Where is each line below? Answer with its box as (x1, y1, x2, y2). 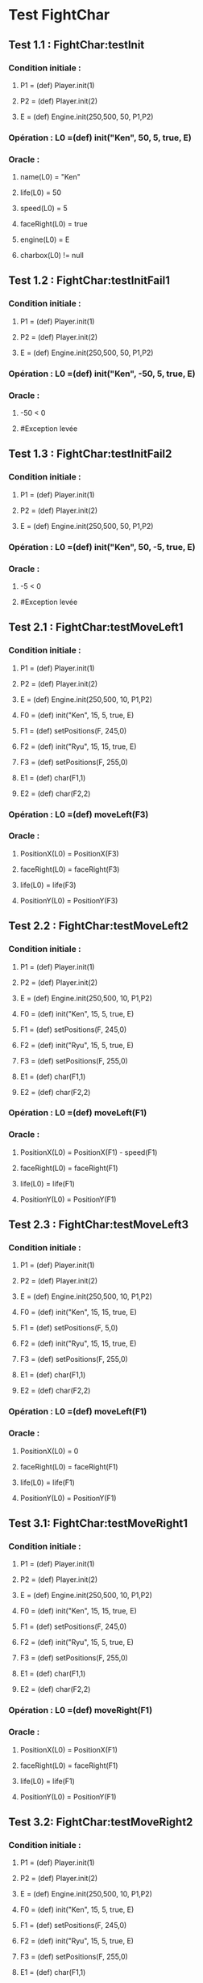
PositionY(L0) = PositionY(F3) (19, 895, 118, 905)
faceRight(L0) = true (19, 219, 89, 229)
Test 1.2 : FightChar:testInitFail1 (8, 273, 171, 288)
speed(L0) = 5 (19, 204, 68, 214)
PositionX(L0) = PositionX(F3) (19, 848, 119, 858)
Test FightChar (8, 6, 110, 24)
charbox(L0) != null (19, 251, 85, 260)
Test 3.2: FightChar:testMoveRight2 (8, 1815, 193, 1829)
